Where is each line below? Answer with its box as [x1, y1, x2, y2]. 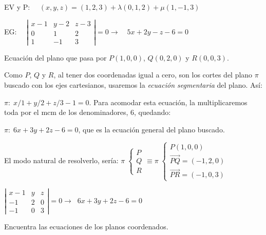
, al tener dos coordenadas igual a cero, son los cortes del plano [53, 69, 253, 80]
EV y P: [4, 2, 30, 12]
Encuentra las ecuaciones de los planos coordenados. [4, 221, 168, 231]
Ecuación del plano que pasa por [4, 52, 107, 63]
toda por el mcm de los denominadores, [4, 107, 128, 117]
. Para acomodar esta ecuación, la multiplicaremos [89, 96, 248, 107]
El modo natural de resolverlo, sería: [4, 154, 119, 165]
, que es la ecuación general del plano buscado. [78, 124, 225, 134]
